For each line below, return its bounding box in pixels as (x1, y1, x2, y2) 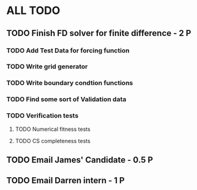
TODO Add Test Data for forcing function (6, 46, 130, 55)
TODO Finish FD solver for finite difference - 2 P (6, 28, 191, 38)
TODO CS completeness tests (15, 137, 91, 144)
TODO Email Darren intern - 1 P (6, 175, 125, 186)
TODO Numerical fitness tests (15, 125, 91, 133)
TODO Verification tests (6, 111, 79, 120)
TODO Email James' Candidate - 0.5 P (6, 155, 154, 165)
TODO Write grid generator (6, 62, 88, 71)
